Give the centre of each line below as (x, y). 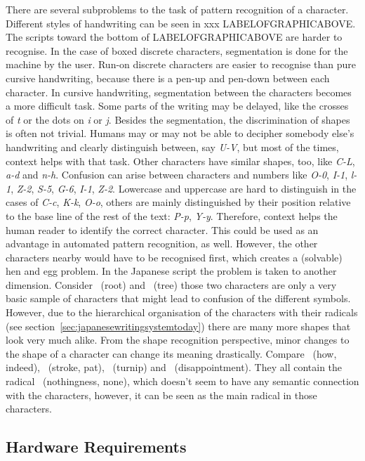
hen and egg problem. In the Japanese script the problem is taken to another (171, 271)
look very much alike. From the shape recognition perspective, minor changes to (178, 340)
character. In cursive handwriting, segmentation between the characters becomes (179, 92)
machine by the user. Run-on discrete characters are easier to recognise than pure (181, 64)
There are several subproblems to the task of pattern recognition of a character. (177, 9)
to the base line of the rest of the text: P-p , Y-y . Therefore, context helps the (172, 215)
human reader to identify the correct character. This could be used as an (162, 229)
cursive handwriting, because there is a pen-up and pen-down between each (168, 78)
